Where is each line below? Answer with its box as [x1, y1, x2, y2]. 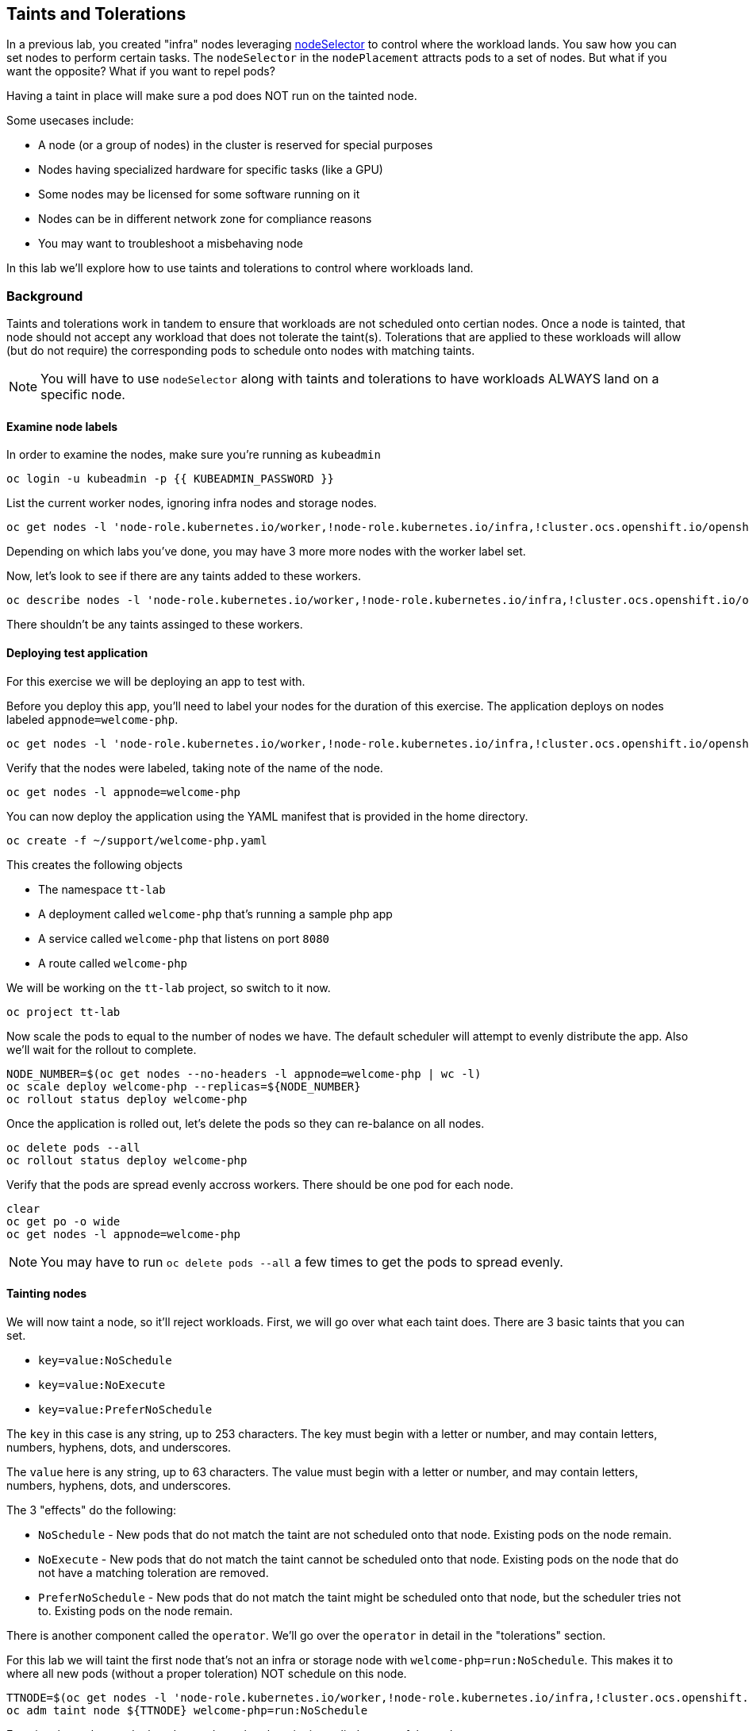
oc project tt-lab [6, 1005, 121, 1018]
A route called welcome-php [38, 956, 188, 970]
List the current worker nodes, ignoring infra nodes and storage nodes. [6, 496, 377, 510]
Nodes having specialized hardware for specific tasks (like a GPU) [38, 163, 383, 177]
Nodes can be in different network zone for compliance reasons [38, 212, 372, 226]
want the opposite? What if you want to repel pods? [6, 64, 275, 79]
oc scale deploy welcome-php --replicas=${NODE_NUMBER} [6, 1079, 361, 1093]
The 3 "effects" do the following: [6, 1502, 177, 1517]
